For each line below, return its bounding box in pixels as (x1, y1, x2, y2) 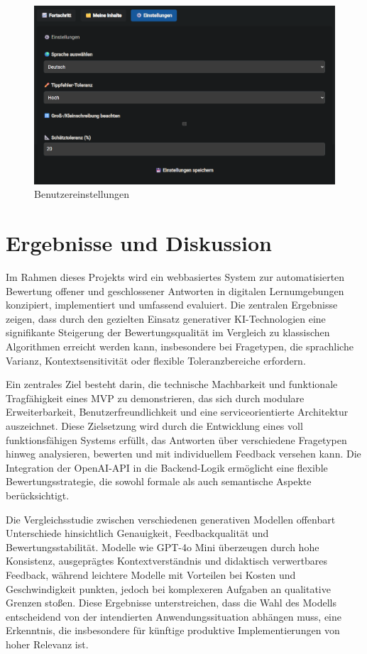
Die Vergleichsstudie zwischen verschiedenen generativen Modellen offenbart (6, 511, 336, 526)
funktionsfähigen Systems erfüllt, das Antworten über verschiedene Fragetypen (6, 432, 347, 447)
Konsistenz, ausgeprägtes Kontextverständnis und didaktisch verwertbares (6, 553, 328, 568)
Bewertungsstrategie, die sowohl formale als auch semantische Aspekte (6, 474, 312, 489)
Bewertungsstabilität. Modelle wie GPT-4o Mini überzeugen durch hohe (6, 539, 319, 554)
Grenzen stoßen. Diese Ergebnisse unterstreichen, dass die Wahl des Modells (6, 595, 337, 610)
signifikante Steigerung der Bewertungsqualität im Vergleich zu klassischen (6, 325, 330, 340)
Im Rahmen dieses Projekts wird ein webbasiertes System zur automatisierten (6, 270, 345, 284)
